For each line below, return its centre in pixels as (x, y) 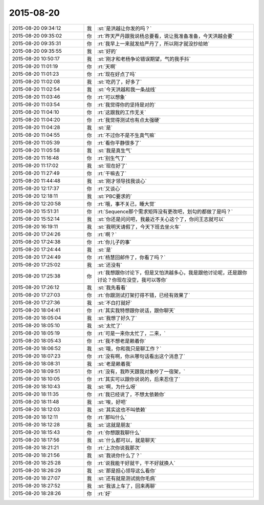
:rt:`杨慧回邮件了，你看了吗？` (131, 257)
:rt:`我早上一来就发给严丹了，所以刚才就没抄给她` (153, 43)
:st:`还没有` (110, 265)
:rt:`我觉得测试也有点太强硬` (129, 120)
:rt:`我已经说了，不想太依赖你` (131, 394)
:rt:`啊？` (107, 234)
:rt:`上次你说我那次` (119, 448)
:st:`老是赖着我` (114, 364)
